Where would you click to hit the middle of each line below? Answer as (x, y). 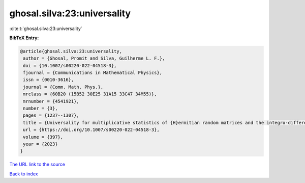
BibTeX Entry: (24, 38)
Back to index (24, 174)
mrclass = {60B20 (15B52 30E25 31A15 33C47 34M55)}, (90, 94)
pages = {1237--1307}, (51, 115)
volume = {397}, (43, 137)
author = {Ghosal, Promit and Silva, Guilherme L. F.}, (94, 58)
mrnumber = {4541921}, (51, 101)
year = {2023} (40, 144)
